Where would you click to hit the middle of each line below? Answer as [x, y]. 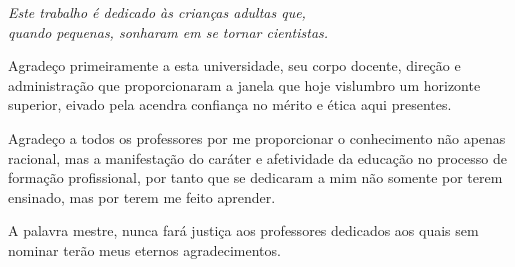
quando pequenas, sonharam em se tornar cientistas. [168, 31]
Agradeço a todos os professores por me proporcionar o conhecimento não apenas [257, 137]
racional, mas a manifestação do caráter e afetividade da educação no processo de [257, 157]
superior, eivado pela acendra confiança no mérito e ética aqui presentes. [230, 104]
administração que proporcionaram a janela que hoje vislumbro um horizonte [244, 84]
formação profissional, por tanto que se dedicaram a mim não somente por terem [255, 177]
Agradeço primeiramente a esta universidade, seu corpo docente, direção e [234, 65]
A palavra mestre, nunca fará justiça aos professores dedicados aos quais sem [243, 230]
